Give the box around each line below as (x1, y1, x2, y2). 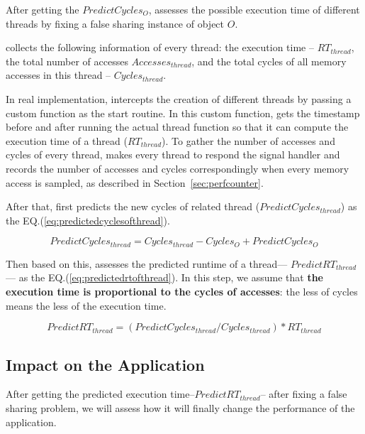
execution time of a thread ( (6, 133, 128, 148)
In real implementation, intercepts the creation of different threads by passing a (6, 91, 352, 106)
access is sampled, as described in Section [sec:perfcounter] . (6, 175, 264, 190)
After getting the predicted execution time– (6, 386, 195, 401)
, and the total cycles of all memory (191, 53, 347, 68)
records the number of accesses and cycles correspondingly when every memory (6, 161, 349, 175)
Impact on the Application (6, 353, 205, 375)
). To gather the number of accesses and (162, 133, 335, 148)
